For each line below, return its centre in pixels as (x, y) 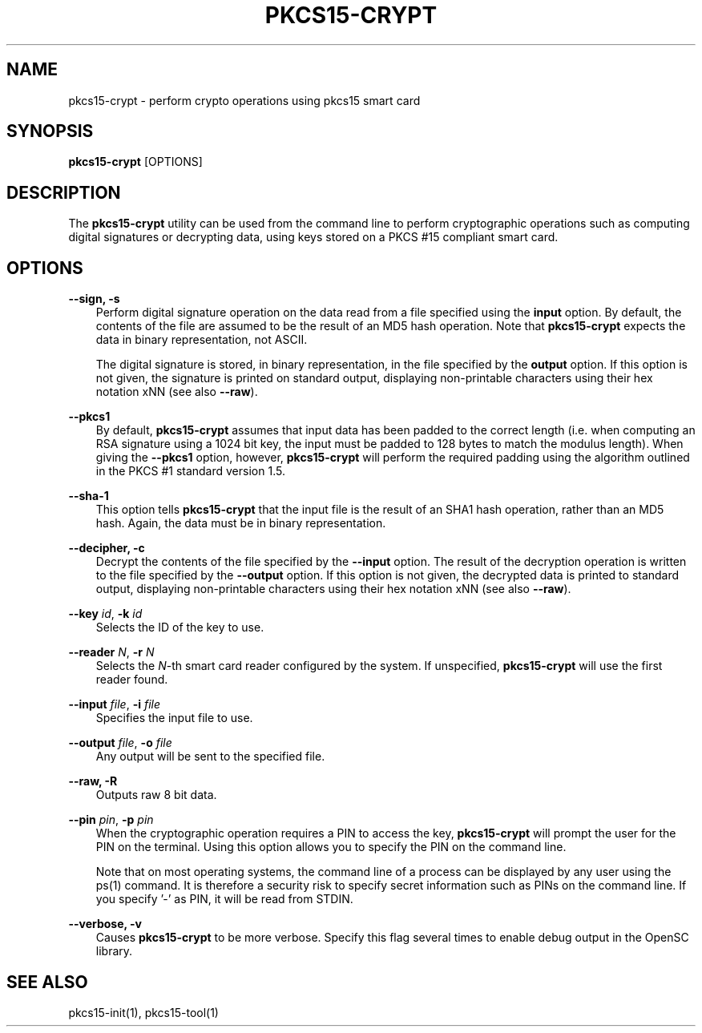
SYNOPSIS (50, 131)
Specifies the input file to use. (174, 718)
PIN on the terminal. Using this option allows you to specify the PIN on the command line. (331, 847)
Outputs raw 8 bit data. (156, 795)
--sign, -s (94, 299)
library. (114, 951)
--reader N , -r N (111, 652)
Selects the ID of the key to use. (180, 627)
